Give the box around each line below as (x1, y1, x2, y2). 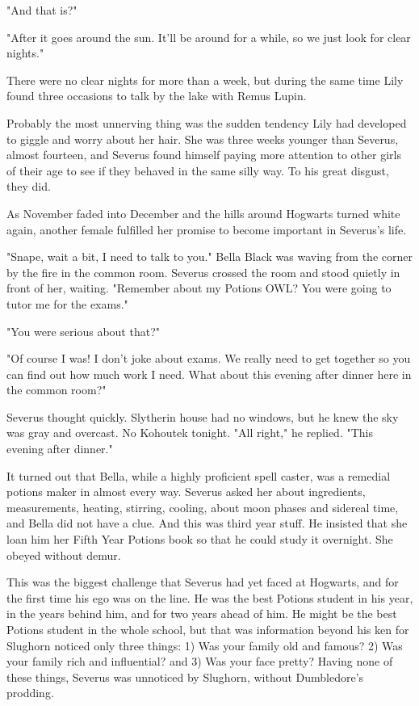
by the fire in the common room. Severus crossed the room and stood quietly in (6, 263, 400, 280)
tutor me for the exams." (6, 295, 128, 312)
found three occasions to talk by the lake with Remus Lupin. (6, 87, 307, 104)
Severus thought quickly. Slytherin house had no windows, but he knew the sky (6, 408, 399, 425)
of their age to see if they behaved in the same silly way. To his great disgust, (6, 162, 389, 179)
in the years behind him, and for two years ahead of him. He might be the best (6, 605, 397, 622)
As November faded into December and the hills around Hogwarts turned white (6, 204, 400, 221)
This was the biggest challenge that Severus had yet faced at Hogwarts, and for (6, 574, 399, 590)
